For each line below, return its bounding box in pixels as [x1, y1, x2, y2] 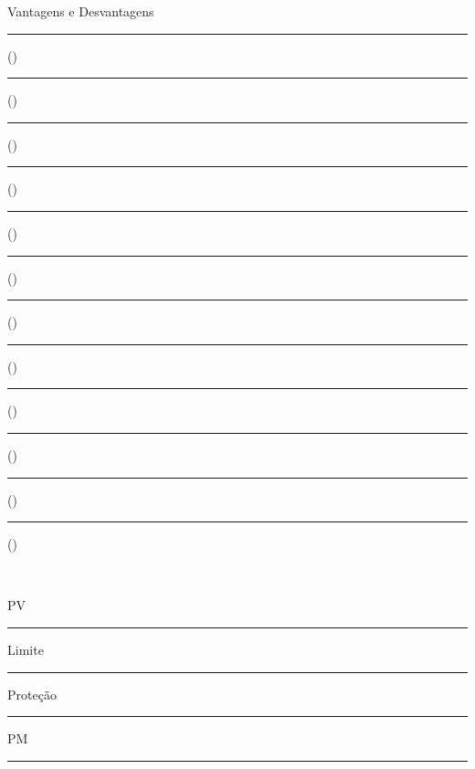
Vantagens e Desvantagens [7, 2, 154, 20]
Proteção [7, 684, 57, 703]
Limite [7, 639, 44, 658]
